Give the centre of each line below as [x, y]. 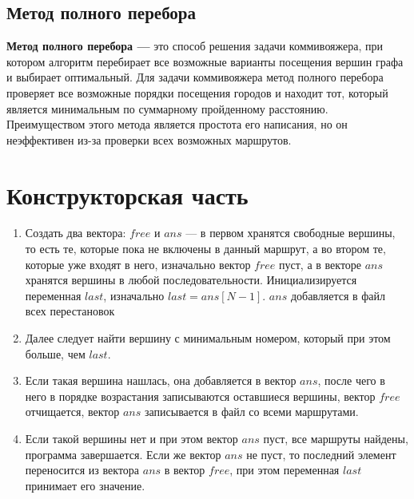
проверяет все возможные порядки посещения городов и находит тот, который [197, 92]
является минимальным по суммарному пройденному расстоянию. [167, 108]
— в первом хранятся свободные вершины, [291, 233]
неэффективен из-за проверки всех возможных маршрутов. [149, 139]
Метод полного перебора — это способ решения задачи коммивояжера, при [195, 46]
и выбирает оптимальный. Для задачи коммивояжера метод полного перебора [195, 77]
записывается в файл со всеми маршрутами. [251, 412]
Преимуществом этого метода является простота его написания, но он [177, 124]
